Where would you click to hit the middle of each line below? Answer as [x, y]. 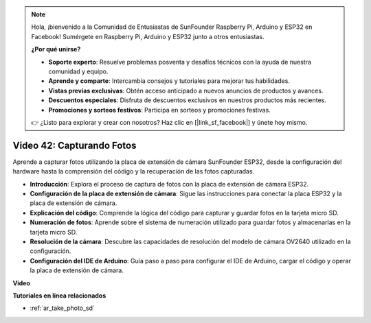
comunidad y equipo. [78, 71]
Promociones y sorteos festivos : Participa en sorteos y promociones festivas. [159, 110]
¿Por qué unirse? [56, 49]
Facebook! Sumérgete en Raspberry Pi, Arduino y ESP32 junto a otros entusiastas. [148, 36]
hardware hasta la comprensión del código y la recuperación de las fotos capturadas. [134, 171]
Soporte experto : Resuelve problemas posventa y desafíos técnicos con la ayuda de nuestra [180, 62]
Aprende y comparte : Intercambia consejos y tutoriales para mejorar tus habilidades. [169, 81]
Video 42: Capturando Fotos [75, 145]
